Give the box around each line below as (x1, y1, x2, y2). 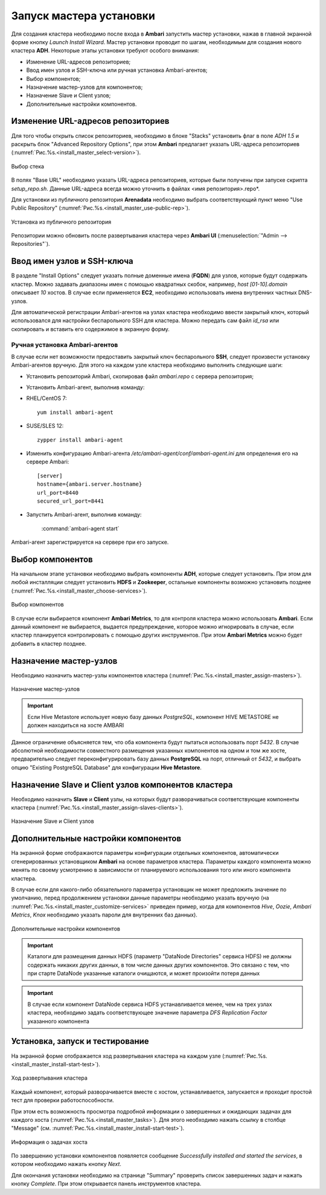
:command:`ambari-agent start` (41, 524, 120, 532)
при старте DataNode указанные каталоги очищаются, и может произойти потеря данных (27, 970, 260, 977)
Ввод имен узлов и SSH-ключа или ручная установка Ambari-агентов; (26, 66, 208, 74)
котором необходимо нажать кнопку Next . (11, 1161, 122, 1168)
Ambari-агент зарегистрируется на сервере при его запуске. (11, 538, 169, 546)
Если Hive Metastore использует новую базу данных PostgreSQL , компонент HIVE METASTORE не (27, 713, 279, 720)
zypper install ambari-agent (37, 436, 123, 443)
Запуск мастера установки (11, 9, 155, 22)
